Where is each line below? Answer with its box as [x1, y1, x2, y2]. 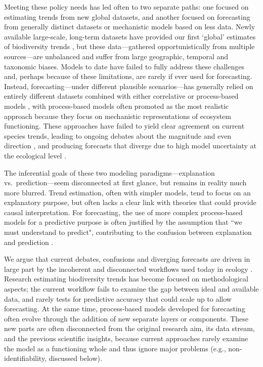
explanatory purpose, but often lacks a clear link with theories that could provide [4, 197, 256, 208]
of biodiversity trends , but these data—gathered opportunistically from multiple [4, 41, 255, 52]
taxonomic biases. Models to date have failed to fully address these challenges [4, 61, 244, 71]
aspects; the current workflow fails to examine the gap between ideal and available [4, 283, 259, 294]
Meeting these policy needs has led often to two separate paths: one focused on [4, 2, 249, 12]
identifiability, [4, 353, 47, 363]
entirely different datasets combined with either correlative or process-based [4, 91, 239, 101]
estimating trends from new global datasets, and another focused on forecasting [4, 11, 250, 22]
